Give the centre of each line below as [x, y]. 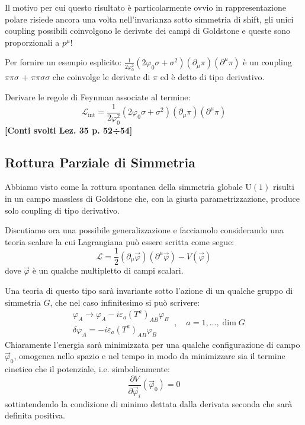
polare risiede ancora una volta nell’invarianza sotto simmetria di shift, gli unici [149, 19]
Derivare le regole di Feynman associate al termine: [98, 97]
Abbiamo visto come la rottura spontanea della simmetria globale [124, 187]
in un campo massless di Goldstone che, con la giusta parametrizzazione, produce [152, 198]
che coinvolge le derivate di [101, 77]
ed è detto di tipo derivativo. [212, 77]
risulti [283, 187]
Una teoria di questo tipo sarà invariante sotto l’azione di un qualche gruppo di [149, 290]
